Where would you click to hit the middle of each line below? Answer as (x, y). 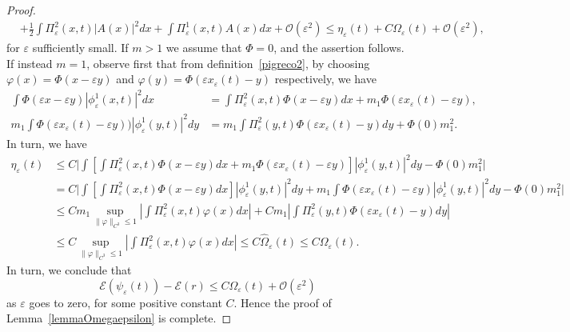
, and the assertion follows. (339, 48)
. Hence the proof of (283, 302)
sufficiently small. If (80, 48)
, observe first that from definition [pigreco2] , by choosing (228, 63)
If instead (30, 63)
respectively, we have (325, 79)
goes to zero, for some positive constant (126, 302)
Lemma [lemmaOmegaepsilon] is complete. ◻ (119, 318)
